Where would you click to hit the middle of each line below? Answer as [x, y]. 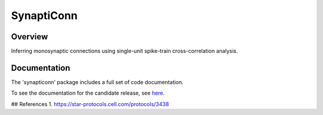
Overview [30, 37]
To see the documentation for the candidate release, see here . [88, 93]
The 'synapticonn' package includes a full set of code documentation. [97, 82]
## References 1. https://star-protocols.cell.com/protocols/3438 [90, 104]
